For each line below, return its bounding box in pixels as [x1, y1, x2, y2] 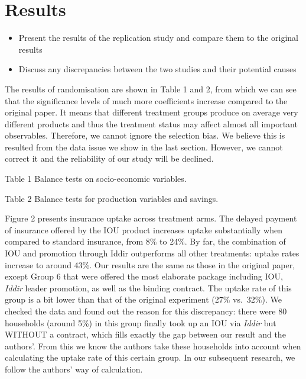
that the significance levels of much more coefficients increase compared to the [5, 94, 288, 107]
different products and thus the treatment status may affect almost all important [5, 117, 298, 130]
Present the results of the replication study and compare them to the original [18, 31, 298, 44]
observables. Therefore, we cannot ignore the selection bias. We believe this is [5, 129, 285, 142]
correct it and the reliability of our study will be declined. [5, 152, 214, 165]
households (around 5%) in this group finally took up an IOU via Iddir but [5, 316, 276, 329]
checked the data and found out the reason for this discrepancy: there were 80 [5, 305, 287, 317]
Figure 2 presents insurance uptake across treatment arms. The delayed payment [5, 212, 297, 224]
